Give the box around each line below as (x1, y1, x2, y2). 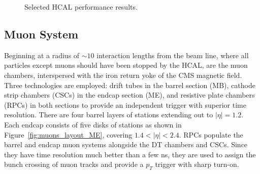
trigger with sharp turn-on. (155, 159, 239, 169)
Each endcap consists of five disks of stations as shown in (4, 119, 182, 129)
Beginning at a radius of (4, 50, 80, 60)
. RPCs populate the (179, 129, 243, 140)
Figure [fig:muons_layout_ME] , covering (4, 129, 133, 140)
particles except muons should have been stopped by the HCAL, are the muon (4, 60, 248, 70)
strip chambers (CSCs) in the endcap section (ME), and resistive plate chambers (4, 90, 255, 100)
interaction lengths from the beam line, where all (96, 50, 249, 60)
